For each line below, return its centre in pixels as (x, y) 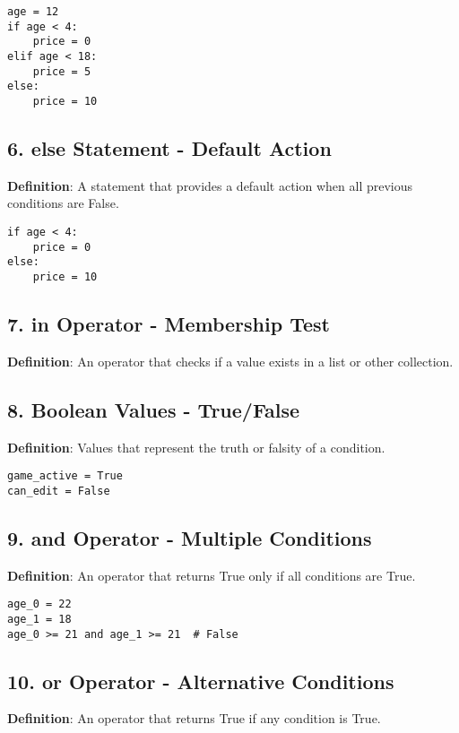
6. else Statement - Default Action (169, 147)
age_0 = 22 (39, 604)
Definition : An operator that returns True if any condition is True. (194, 718)
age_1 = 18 (39, 619)
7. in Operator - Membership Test (169, 323)
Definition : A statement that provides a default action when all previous (210, 185)
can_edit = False (59, 491)
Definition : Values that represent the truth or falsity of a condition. (196, 447)
